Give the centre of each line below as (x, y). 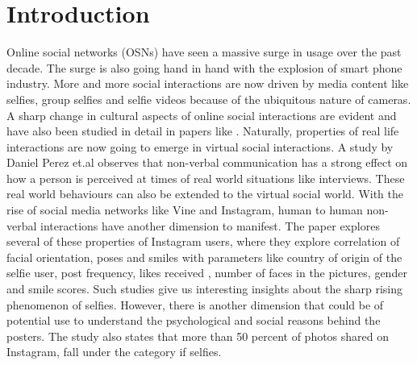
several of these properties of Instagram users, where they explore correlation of (203, 241)
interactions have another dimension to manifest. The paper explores (210, 225)
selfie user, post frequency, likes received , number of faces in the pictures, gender (207, 273)
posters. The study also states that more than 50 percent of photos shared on (198, 336)
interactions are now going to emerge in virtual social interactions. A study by (200, 146)
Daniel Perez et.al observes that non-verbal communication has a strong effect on (207, 162)
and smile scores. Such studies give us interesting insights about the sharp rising (204, 289)
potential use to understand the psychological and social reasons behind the (194, 320)
